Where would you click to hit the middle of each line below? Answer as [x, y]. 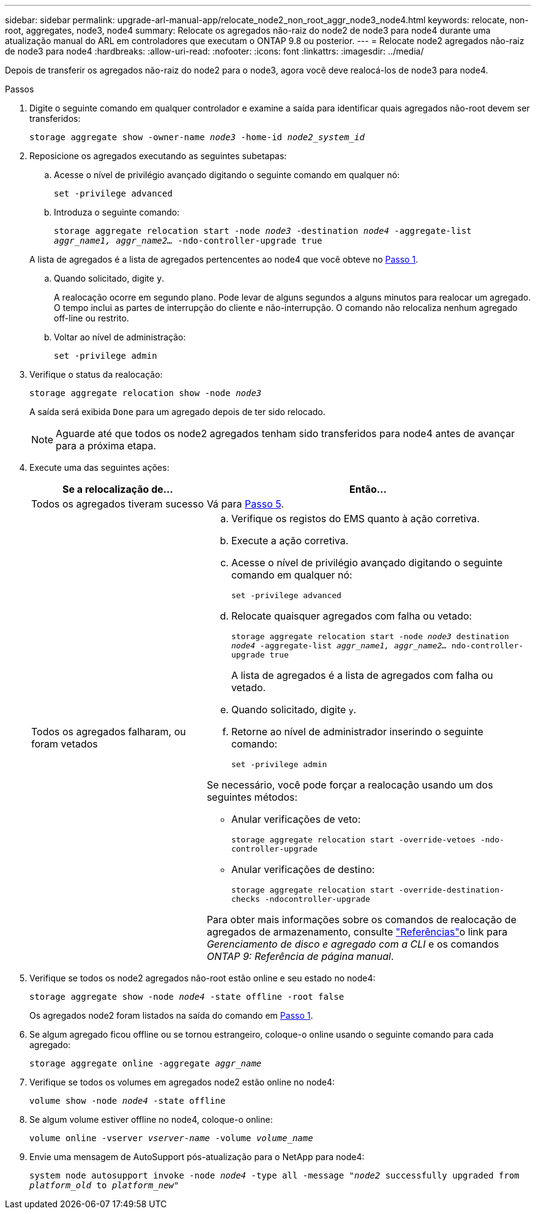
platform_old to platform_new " [104, 1185]
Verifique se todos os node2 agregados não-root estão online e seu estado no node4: [203, 978]
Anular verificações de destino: [303, 869]
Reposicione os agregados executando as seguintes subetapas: [158, 156]
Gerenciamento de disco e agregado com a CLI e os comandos [353, 944]
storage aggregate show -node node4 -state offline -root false [187, 997]
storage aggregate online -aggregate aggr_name [146, 1063]
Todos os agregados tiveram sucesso [118, 504]
